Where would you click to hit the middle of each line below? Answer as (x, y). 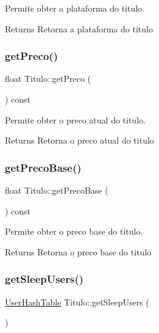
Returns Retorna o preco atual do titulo (79, 140)
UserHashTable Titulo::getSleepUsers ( (77, 302)
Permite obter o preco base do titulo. (74, 231)
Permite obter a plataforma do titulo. (75, 8)
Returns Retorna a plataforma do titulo (79, 28)
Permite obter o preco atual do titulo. (75, 119)
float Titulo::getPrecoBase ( (57, 190)
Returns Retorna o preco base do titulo (78, 251)
